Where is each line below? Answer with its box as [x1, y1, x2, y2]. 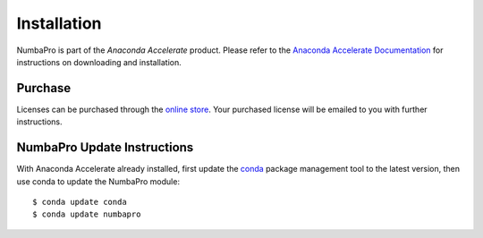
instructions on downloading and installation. [16, 56, 182, 67]
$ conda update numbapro [32, 209, 141, 219]
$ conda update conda [32, 197, 127, 207]
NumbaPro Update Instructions [16, 140, 194, 156]
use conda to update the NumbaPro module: [16, 175, 181, 187]
